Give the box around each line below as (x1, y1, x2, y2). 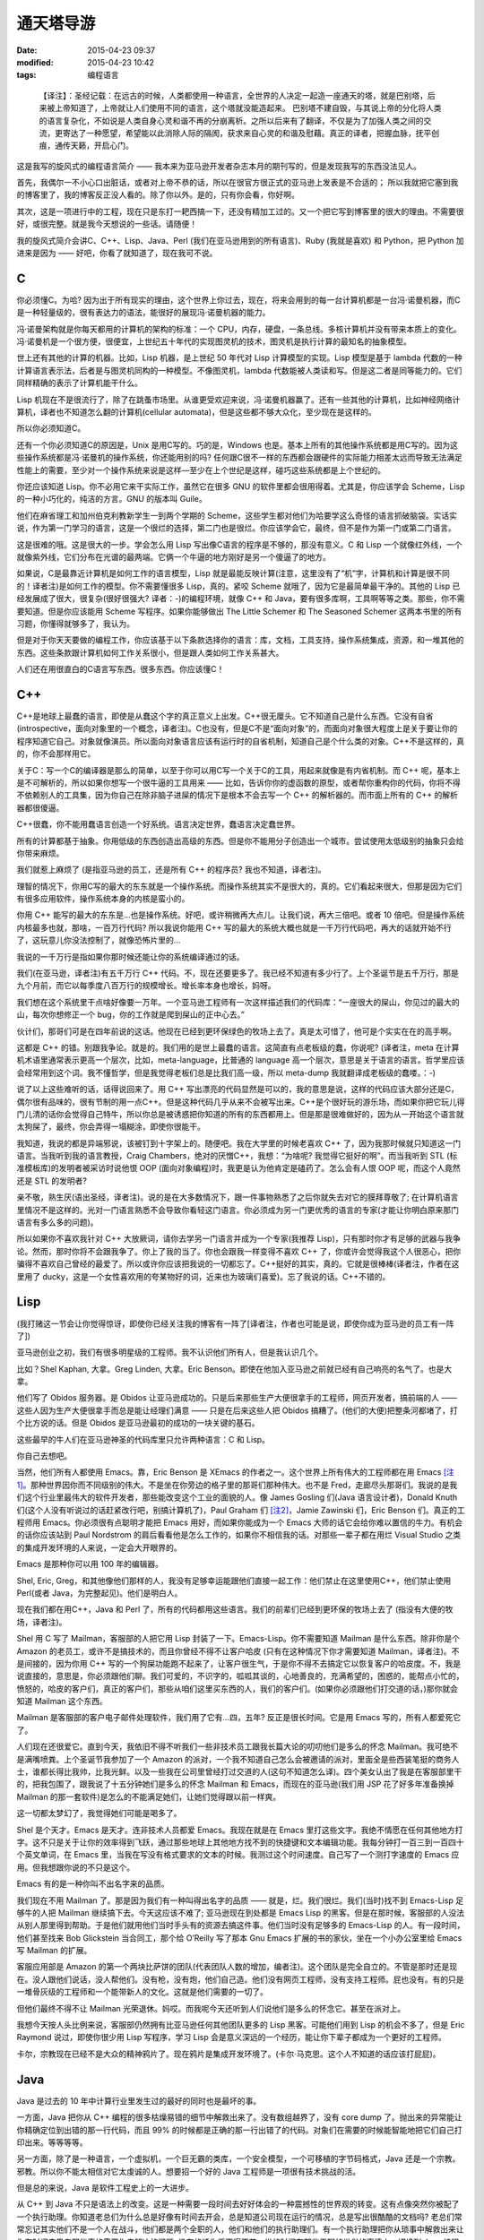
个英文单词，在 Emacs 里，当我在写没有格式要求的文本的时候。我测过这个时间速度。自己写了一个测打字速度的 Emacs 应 (16, 1849, 460, 1860)
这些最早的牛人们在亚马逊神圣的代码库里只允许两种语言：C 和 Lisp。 (16, 1434, 271, 1444)
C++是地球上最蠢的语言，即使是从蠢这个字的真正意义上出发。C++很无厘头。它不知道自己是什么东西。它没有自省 (16, 711, 434, 721)
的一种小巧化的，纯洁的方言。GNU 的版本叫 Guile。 (16, 494, 207, 504)
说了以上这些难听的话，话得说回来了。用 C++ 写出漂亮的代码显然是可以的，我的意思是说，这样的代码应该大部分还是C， (16, 1084, 459, 1095)
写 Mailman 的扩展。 (16, 1945, 92, 1956)
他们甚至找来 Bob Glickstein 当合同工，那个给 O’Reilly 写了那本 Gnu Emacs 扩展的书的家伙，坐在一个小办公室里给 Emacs (16, 1932, 462, 1943)
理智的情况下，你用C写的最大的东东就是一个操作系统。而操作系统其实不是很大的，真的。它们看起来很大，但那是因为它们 (16, 881, 462, 892)
